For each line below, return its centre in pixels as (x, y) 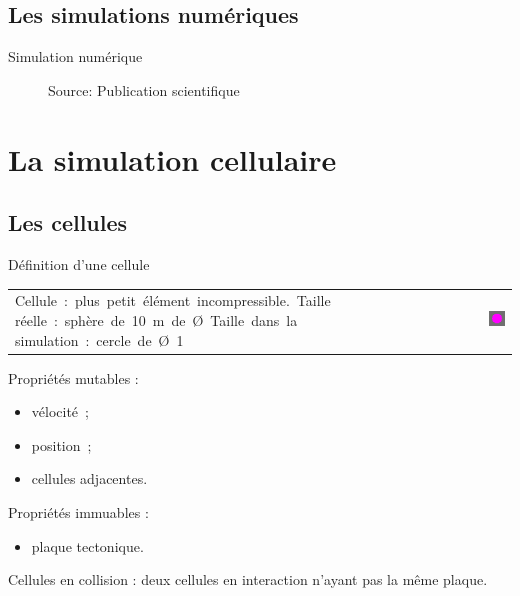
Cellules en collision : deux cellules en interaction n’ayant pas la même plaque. (248, 579)
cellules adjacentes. (89, 478)
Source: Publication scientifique (144, 89)
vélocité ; (60, 411)
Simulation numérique (75, 56)
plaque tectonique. (87, 545)
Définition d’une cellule (79, 263)
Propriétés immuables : (78, 511)
